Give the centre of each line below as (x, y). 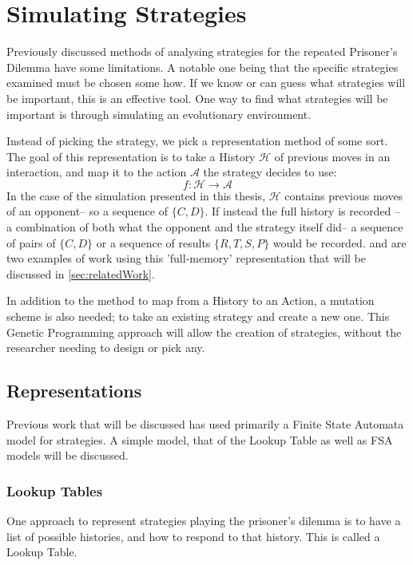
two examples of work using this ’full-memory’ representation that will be (187, 258)
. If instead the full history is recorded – (303, 211)
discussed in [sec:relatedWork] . (81, 273)
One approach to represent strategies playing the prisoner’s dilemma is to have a (204, 521)
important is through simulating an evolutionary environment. (159, 114)
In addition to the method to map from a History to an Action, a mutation (191, 300)
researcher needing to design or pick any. (106, 348)
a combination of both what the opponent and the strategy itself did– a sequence (205, 227)
